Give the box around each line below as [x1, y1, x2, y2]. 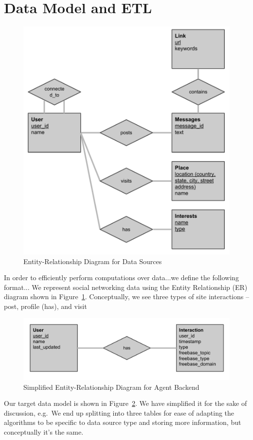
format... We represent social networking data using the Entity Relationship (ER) [4, 282, 248, 292]
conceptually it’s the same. [4, 427, 84, 437]
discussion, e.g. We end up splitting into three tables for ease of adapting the [4, 407, 235, 418]
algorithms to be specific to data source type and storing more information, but [4, 417, 241, 427]
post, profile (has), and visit [4, 301, 87, 311]
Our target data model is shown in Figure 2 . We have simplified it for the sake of [4, 398, 247, 408]
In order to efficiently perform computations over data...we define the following [4, 272, 239, 283]
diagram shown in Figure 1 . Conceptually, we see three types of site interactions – [4, 291, 249, 302]
